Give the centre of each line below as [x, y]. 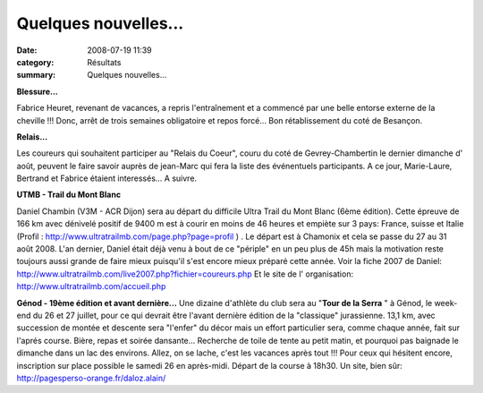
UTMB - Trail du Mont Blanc [68, 195]
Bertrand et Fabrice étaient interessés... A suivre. [106, 178]
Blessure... [37, 91]
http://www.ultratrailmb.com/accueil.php [91, 286]
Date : [27, 50]
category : [35, 62]
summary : [36, 75]
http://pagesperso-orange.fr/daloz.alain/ [91, 378]
